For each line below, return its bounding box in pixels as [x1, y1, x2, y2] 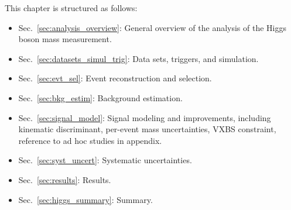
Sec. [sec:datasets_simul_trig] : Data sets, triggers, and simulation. [18, 52, 259, 64]
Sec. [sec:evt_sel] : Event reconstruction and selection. [18, 72, 212, 84]
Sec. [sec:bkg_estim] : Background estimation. [18, 91, 183, 104]
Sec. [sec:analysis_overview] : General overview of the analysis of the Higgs [18, 21, 287, 33]
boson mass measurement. [18, 33, 112, 45]
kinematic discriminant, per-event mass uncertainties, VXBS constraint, [18, 123, 276, 135]
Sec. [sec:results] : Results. [18, 173, 111, 185]
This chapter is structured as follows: [5, 2, 138, 13]
